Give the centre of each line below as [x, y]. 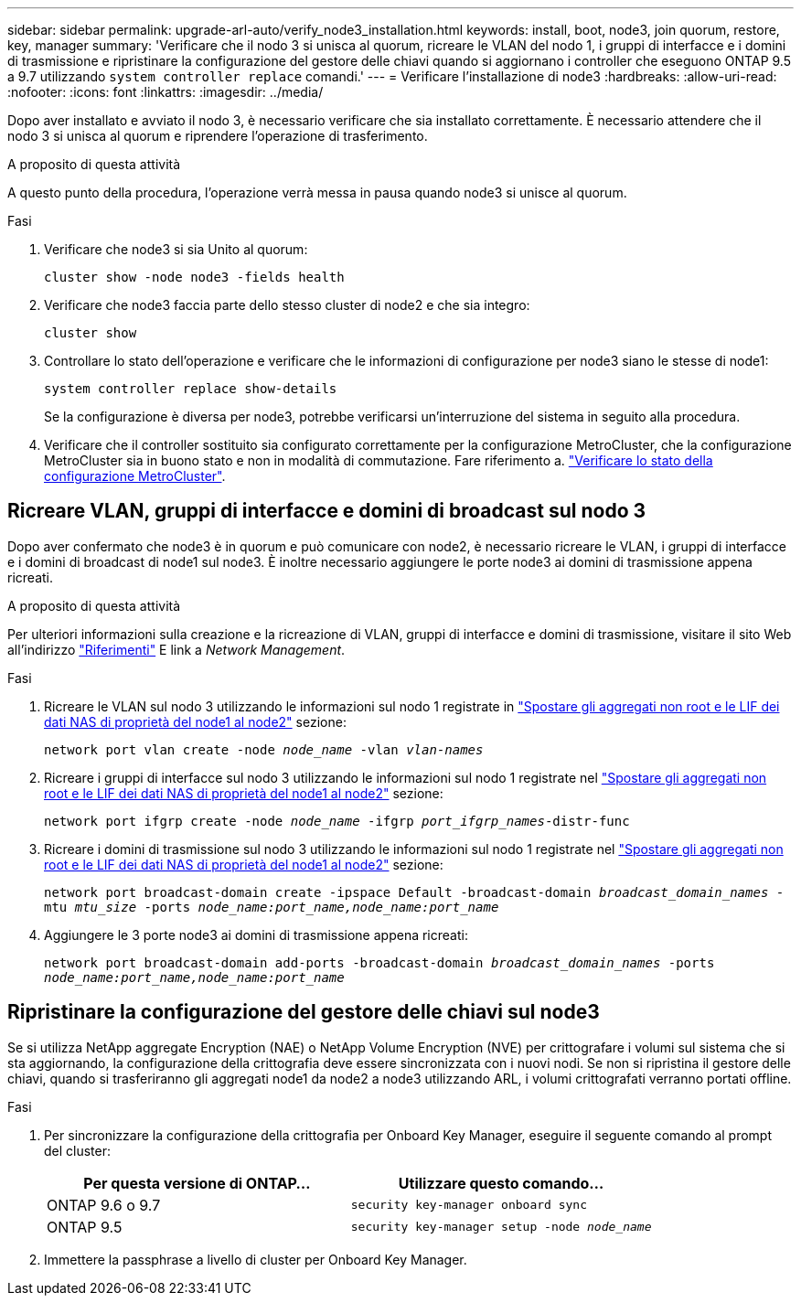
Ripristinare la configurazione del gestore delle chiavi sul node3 [304, 1012]
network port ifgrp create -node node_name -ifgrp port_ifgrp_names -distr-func [337, 821]
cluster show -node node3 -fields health [194, 277]
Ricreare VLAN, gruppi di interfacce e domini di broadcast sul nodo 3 [327, 511]
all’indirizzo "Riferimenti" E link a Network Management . [176, 649]
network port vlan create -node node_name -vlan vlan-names [264, 749]
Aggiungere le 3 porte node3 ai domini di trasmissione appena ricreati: [256, 935]
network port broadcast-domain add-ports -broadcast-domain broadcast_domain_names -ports [379, 962]
